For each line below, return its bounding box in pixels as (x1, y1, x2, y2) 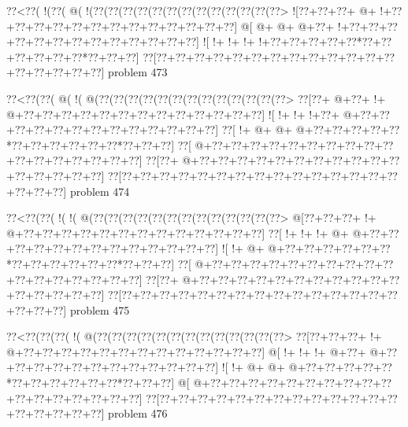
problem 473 (108, 64, 168, 80)
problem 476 (108, 405, 168, 421)
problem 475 (69, 301, 130, 318)
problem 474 (69, 182, 130, 199)
